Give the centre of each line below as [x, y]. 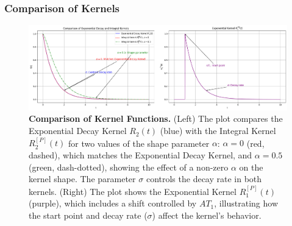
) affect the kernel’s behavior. [207, 215]
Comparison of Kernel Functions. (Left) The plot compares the [156, 118]
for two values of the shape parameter [139, 143]
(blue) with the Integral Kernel [218, 131]
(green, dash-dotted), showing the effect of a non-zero [129, 167]
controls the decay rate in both [204, 179]
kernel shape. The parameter [82, 179]
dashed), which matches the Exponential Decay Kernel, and [141, 155]
